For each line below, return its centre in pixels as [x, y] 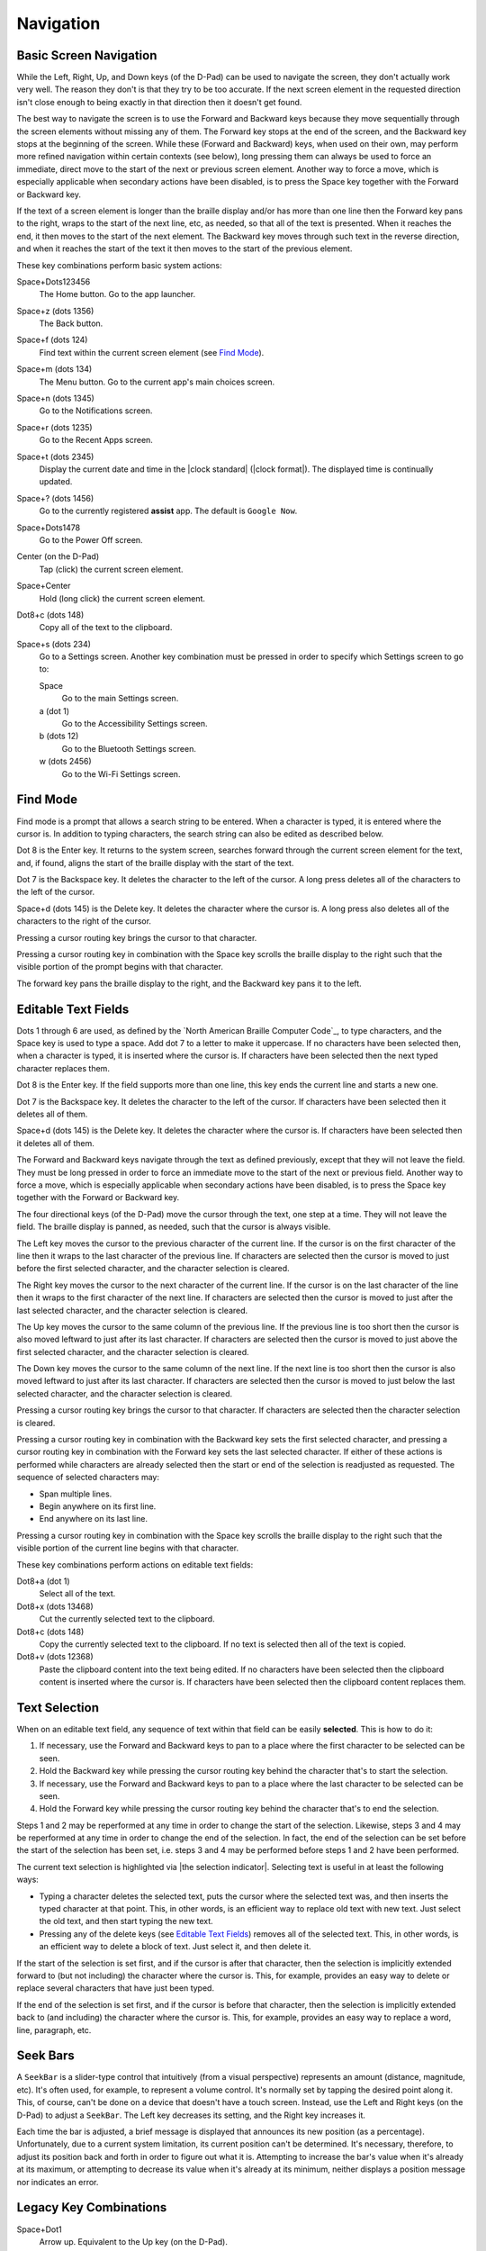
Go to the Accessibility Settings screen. [135, 724]
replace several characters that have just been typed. [116, 1988]
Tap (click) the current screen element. [111, 569]
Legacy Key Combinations [92, 2207]
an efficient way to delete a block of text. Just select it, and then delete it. [175, 1947]
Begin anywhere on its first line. [98, 1506]
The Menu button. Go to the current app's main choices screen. [157, 382]
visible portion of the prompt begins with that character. [120, 967]
